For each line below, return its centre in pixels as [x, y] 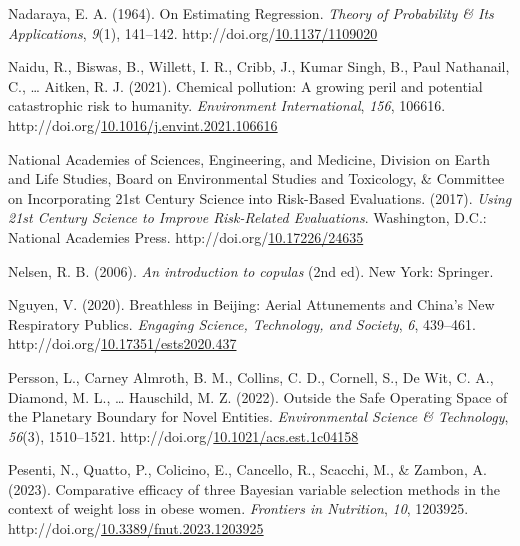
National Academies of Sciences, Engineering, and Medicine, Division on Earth [249, 158]
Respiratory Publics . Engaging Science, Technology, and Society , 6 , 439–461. [242, 323]
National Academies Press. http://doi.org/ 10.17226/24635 [186, 236]
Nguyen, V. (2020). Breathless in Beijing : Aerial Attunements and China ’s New [251, 304]
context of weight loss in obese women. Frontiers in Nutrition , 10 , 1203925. [238, 508]
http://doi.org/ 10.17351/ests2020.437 [122, 343]
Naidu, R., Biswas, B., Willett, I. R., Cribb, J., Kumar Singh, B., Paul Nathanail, [259, 66]
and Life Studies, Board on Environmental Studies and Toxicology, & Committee [256, 178]
